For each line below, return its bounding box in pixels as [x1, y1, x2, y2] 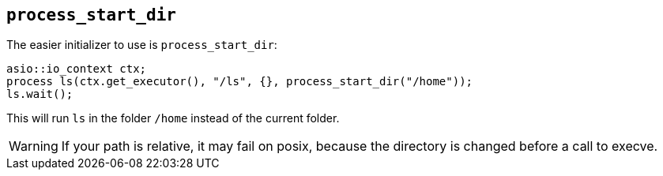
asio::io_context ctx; [6, 62, 147, 76]
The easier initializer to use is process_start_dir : [6, 38, 277, 52]
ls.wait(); [6, 88, 73, 101]
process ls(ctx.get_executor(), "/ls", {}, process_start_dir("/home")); [6, 75, 473, 88]
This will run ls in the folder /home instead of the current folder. [6, 111, 340, 125]
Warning [9, 138, 58, 155]
